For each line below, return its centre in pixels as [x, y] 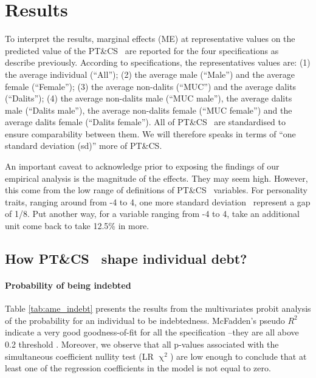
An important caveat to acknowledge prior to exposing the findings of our [142, 166]
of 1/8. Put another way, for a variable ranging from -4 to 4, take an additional [152, 214]
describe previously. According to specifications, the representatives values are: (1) [158, 62]
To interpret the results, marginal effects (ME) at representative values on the [150, 39]
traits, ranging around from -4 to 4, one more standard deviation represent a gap [158, 201]
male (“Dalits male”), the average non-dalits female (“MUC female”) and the [149, 110]
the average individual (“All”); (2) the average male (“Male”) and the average [150, 74]
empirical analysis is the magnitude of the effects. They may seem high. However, [156, 178]
